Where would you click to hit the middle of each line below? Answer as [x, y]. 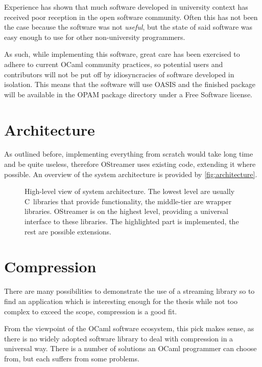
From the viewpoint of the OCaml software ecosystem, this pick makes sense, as [129, 328]
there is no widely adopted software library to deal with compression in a [119, 338]
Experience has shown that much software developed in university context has [126, 7]
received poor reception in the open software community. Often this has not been [131, 17]
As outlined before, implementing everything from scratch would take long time [129, 154]
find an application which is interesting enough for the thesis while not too [121, 301]
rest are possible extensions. [68, 231]
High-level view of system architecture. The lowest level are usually [130, 191]
